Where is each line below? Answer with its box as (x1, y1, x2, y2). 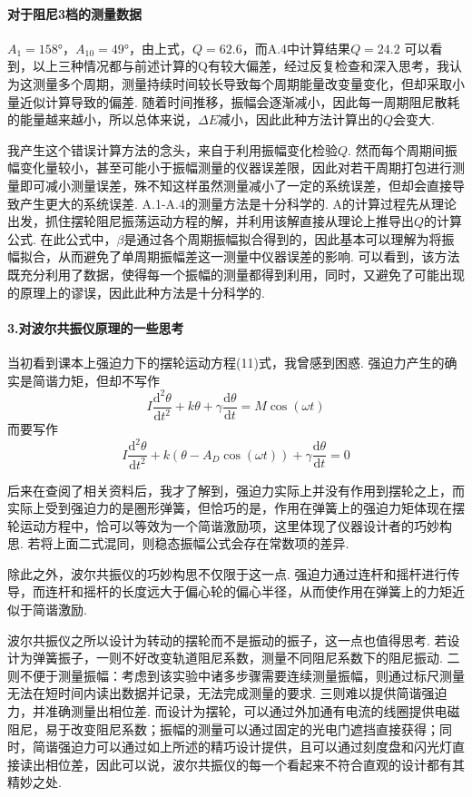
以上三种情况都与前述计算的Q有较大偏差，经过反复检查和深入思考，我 (32, 56, 449, 75)
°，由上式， (123, 38, 193, 57)
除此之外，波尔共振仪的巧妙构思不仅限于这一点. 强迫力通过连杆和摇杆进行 (7, 564, 447, 583)
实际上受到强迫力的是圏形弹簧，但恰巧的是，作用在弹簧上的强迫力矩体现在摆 (7, 498, 465, 517)
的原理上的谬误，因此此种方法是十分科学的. (7, 282, 265, 301)
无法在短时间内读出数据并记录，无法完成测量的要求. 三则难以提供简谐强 (7, 684, 435, 703)
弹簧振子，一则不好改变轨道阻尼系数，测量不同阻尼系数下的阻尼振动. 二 (32, 648, 460, 667)
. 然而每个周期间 (348, 140, 445, 159)
